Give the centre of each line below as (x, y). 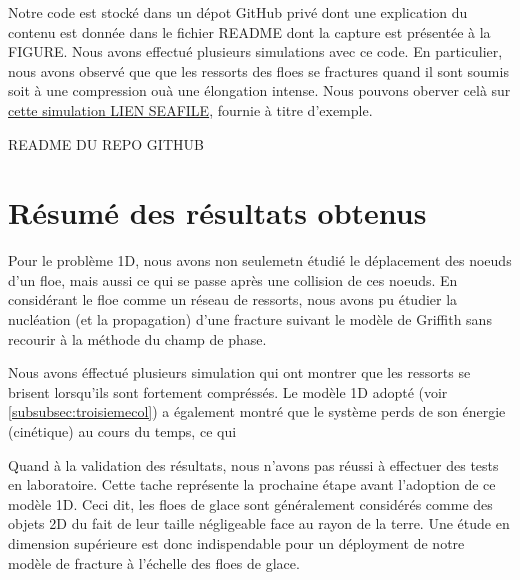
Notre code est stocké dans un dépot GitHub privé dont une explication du (238, 12)
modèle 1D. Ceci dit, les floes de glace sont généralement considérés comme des (250, 503)
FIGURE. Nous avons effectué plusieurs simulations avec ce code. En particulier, (255, 51)
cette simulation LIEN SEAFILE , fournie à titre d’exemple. (190, 109)
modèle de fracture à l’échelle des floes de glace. (154, 562)
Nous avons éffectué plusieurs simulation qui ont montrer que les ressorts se (239, 372)
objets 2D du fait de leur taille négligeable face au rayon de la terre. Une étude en (259, 523)
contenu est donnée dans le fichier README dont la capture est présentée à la (249, 31)
